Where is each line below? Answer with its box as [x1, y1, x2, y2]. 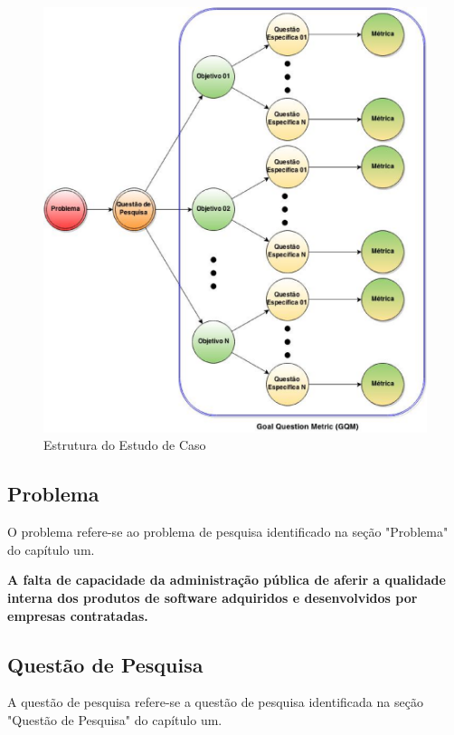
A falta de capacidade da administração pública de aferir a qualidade [7, 570, 446, 589]
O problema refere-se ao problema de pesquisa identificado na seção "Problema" [7, 522, 449, 541]
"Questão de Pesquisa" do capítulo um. [7, 711, 222, 730]
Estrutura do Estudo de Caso [43, 435, 206, 454]
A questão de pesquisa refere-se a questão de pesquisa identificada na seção [7, 692, 423, 711]
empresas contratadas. [7, 606, 148, 625]
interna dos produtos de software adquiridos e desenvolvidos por [7, 588, 418, 607]
